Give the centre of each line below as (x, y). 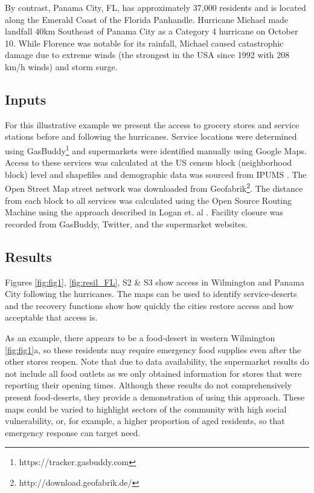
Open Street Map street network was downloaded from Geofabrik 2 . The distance (154, 188)
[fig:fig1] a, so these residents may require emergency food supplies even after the (153, 349)
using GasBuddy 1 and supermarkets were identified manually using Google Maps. (156, 149)
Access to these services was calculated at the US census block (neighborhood (149, 162)
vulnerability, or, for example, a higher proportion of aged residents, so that (145, 421)
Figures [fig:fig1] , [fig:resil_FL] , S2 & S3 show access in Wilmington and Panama (155, 282)
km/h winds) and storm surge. (61, 66)
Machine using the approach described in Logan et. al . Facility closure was (144, 212)
